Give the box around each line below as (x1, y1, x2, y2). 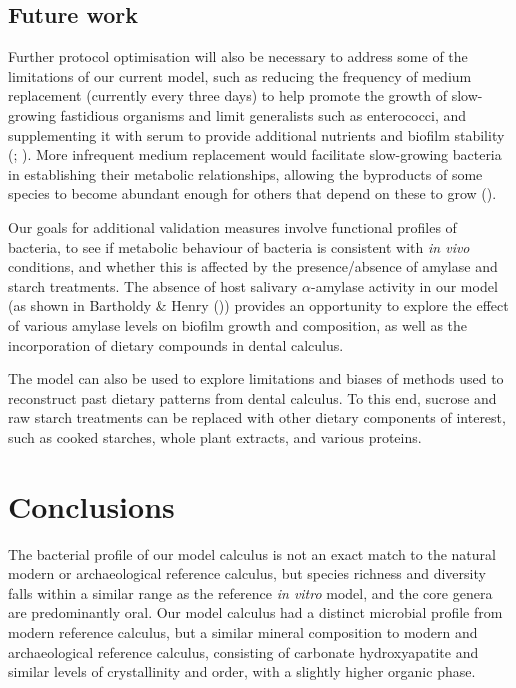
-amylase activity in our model (311, 275, 498, 296)
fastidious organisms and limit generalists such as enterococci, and (60, 104, 467, 125)
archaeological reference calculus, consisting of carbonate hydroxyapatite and (8, 641, 479, 662)
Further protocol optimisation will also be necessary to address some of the (8, 46, 468, 67)
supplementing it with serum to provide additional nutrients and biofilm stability (8, 124, 505, 145)
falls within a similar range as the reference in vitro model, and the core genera (8, 582, 493, 603)
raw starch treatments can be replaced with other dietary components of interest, (8, 407, 506, 428)
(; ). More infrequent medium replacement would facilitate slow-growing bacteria (8, 144, 502, 165)
